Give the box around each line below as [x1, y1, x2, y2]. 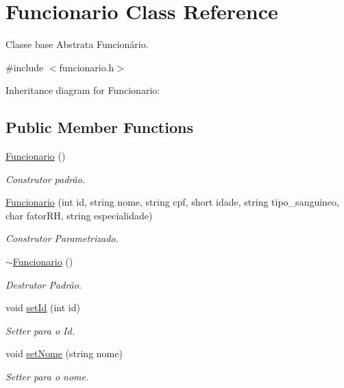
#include [5, 60, 44, 74]
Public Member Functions [5, 117, 193, 138]
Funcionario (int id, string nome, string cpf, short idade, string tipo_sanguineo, [5, 195, 339, 209]
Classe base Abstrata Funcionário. [5, 37, 149, 51]
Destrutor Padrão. [5, 277, 82, 291]
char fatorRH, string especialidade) [5, 208, 153, 222]
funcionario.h [59, 60, 114, 74]
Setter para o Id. [5, 323, 75, 337]
